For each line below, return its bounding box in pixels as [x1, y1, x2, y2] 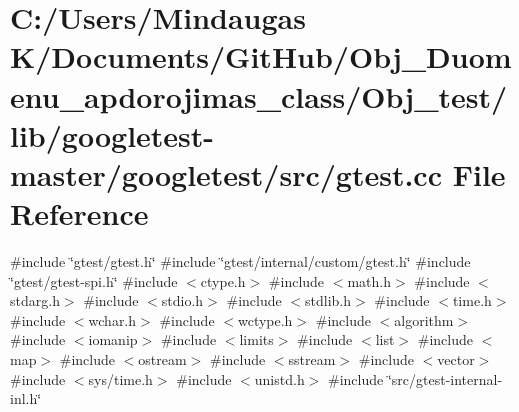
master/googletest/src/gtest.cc [10, 153, 442, 194]
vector [437, 349, 475, 370]
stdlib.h [305, 290, 352, 311]
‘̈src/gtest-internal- [387, 368, 503, 389]
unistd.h [254, 368, 305, 389]
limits [239, 329, 274, 350]
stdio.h [161, 290, 204, 311]
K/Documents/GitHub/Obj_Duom [10, 36, 512, 77]
